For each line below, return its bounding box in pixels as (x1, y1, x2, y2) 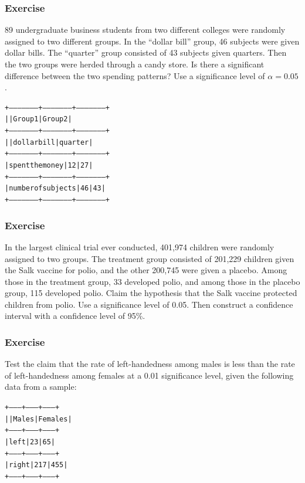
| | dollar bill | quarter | (5, 138, 93, 147)
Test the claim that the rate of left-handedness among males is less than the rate (5, 358, 295, 370)
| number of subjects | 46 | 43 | (5, 184, 106, 193)
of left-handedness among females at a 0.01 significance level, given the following (5, 369, 294, 381)
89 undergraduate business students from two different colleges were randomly (5, 23, 286, 36)
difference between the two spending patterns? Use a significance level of (5, 69, 265, 81)
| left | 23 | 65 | (5, 438, 55, 447)
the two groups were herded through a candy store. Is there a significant (5, 58, 265, 70)
